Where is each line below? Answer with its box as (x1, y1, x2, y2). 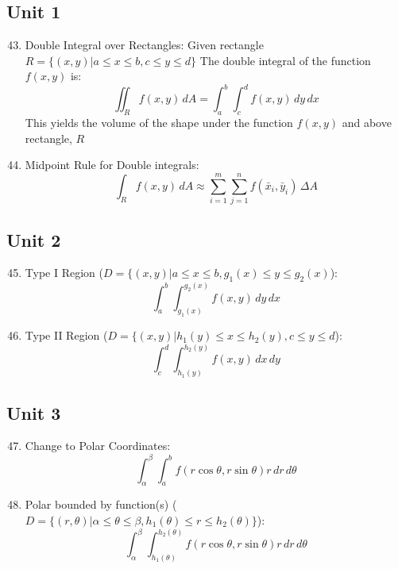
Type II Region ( (25, 327, 108, 344)
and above (342, 114, 392, 131)
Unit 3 (6, 400, 61, 425)
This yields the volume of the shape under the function (25, 114, 293, 131)
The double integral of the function (199, 52, 371, 68)
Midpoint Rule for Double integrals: (25, 156, 199, 173)
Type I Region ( (25, 264, 103, 281)
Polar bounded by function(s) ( (25, 496, 177, 513)
